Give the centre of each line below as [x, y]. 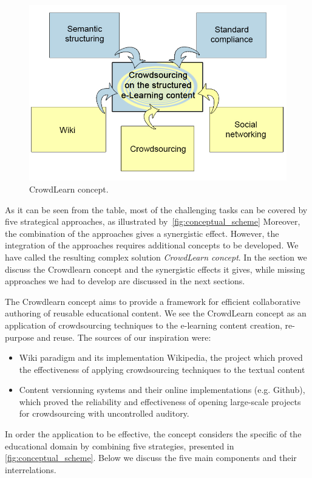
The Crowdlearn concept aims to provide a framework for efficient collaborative [153, 301]
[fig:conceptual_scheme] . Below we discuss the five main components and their [151, 458]
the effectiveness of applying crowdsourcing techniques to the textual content [162, 369]
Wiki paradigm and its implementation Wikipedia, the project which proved [161, 357]
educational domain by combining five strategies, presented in [120, 446]
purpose [19, 337]
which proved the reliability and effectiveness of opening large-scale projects [160, 401]
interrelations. [31, 469]
